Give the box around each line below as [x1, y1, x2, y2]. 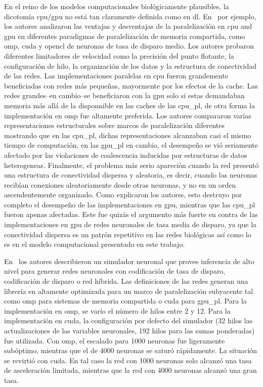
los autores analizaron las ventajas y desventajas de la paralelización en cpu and [4, 21, 252, 31]
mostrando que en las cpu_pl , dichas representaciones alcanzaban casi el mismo [4, 130, 251, 140]
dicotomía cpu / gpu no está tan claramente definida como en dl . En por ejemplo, [4, 11, 256, 21]
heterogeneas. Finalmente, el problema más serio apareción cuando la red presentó [4, 159, 259, 170]
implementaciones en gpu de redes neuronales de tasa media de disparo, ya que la [4, 219, 257, 230]
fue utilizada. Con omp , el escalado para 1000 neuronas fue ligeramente [4, 335, 225, 346]
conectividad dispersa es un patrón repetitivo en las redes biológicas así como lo [4, 229, 251, 239]
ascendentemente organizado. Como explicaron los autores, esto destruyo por [4, 189, 242, 200]
